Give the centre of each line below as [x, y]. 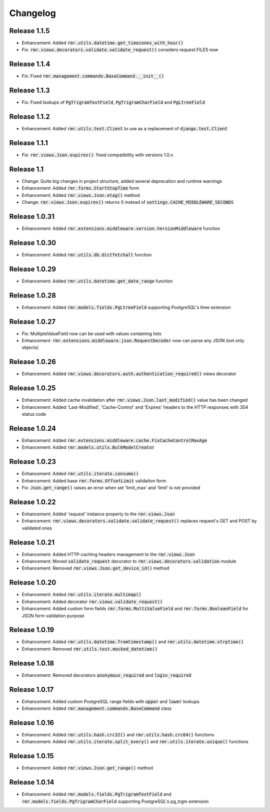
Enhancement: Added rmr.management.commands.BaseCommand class [97, 708]
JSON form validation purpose [53, 616]
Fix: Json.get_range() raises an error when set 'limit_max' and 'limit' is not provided [111, 488]
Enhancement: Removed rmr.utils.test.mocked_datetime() [89, 649]
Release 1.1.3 [29, 90]
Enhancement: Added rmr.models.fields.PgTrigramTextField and [97, 794]
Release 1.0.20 [33, 583]
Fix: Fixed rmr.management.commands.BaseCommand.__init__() [93, 76]
